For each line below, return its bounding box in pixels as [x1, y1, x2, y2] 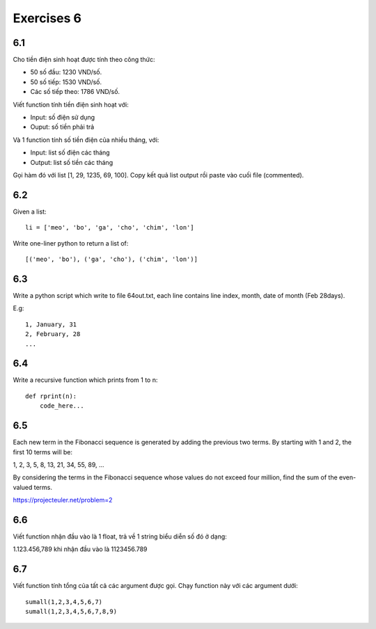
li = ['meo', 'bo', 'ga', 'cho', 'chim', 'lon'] [25, 223, 194, 232]
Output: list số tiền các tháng [30, 158, 113, 166]
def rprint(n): [25, 392, 77, 400]
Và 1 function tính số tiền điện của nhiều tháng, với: [13, 136, 159, 144]
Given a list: [13, 207, 47, 216]
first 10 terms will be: [13, 447, 73, 456]
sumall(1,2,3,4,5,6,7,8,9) [25, 607, 118, 616]
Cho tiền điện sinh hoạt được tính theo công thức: [13, 56, 156, 64]
